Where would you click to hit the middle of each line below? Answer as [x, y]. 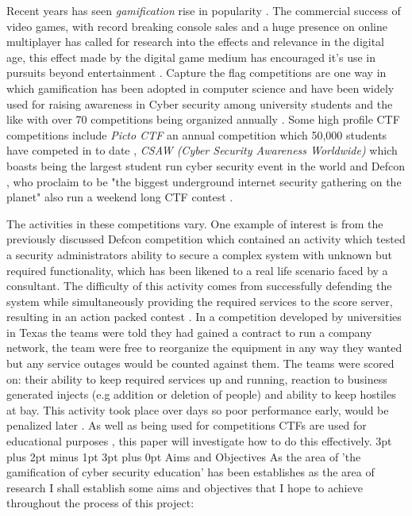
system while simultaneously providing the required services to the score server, [200, 301]
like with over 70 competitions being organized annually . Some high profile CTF [203, 119]
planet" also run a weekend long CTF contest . [120, 197]
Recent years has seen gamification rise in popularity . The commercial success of [204, 10]
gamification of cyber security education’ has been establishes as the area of [191, 472]
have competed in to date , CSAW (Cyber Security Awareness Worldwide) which [202, 150]
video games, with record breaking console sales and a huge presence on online [197, 26]
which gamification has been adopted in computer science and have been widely [200, 88]
